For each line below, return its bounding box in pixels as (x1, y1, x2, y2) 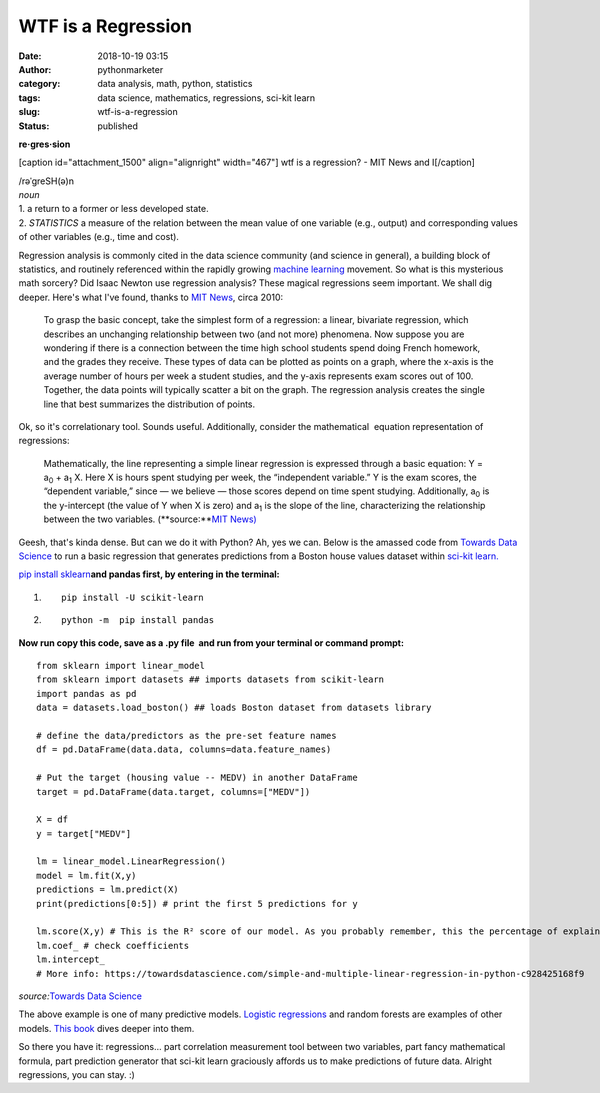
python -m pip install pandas (61, 615, 215, 626)
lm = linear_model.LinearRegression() (36, 856, 227, 867)
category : (18, 78, 61, 90)
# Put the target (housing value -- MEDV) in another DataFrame (36, 772, 359, 784)
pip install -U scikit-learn (61, 591, 204, 603)
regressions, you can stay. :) (18, 1068, 135, 1080)
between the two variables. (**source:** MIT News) (43, 513, 257, 525)
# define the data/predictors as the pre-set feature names (36, 730, 337, 741)
